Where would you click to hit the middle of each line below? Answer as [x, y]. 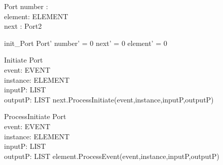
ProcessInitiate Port [35, 116]
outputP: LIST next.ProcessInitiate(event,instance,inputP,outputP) [109, 99]
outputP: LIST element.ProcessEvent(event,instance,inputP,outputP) [112, 156]
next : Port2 [23, 26]
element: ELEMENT [36, 16]
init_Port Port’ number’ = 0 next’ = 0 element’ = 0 [86, 43]
